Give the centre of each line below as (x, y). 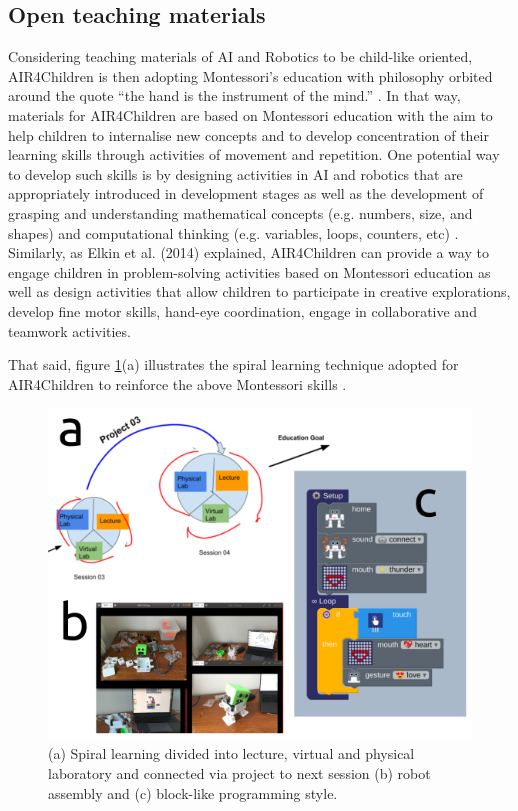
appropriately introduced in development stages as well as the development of (246, 193)
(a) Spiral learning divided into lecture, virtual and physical (231, 753)
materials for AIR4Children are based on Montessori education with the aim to (250, 114)
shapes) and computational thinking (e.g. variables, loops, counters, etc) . (233, 232)
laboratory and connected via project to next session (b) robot (239, 772)
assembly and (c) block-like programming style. (193, 792)
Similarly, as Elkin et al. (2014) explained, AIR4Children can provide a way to (248, 252)
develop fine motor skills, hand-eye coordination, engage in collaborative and (242, 310)
